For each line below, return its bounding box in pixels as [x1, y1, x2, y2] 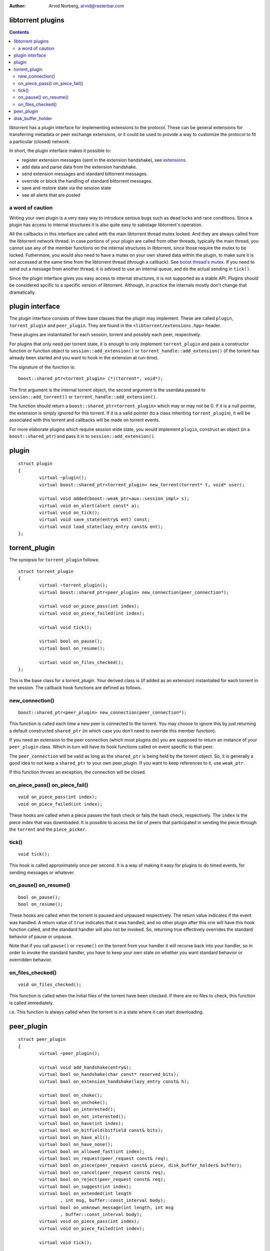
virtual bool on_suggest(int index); [39, 1183, 132, 1189]
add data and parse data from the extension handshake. [21, 164, 137, 170]
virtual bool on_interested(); [39, 1106, 116, 1112]
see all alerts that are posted [21, 192, 80, 198]
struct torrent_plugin [18, 568, 74, 574]
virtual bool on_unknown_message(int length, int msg [39, 1204, 174, 1210]
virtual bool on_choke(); [39, 1092, 102, 1098]
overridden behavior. [9, 956, 52, 963]
